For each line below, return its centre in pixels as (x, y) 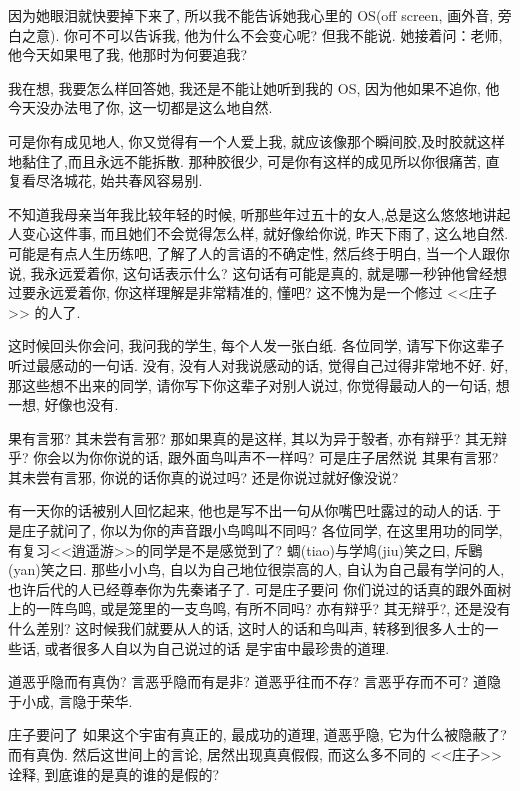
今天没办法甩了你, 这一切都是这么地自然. (140, 107)
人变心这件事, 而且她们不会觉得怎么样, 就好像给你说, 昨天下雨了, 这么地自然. (258, 233)
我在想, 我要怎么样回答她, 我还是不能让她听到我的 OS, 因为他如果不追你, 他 (254, 87)
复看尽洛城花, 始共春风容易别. (105, 180)
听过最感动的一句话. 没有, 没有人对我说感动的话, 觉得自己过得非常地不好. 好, (258, 364)
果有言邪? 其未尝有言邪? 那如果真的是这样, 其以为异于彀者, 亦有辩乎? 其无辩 (257, 437)
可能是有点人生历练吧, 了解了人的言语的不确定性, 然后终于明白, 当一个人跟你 (259, 252)
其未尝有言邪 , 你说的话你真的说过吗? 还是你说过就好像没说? (203, 476)
